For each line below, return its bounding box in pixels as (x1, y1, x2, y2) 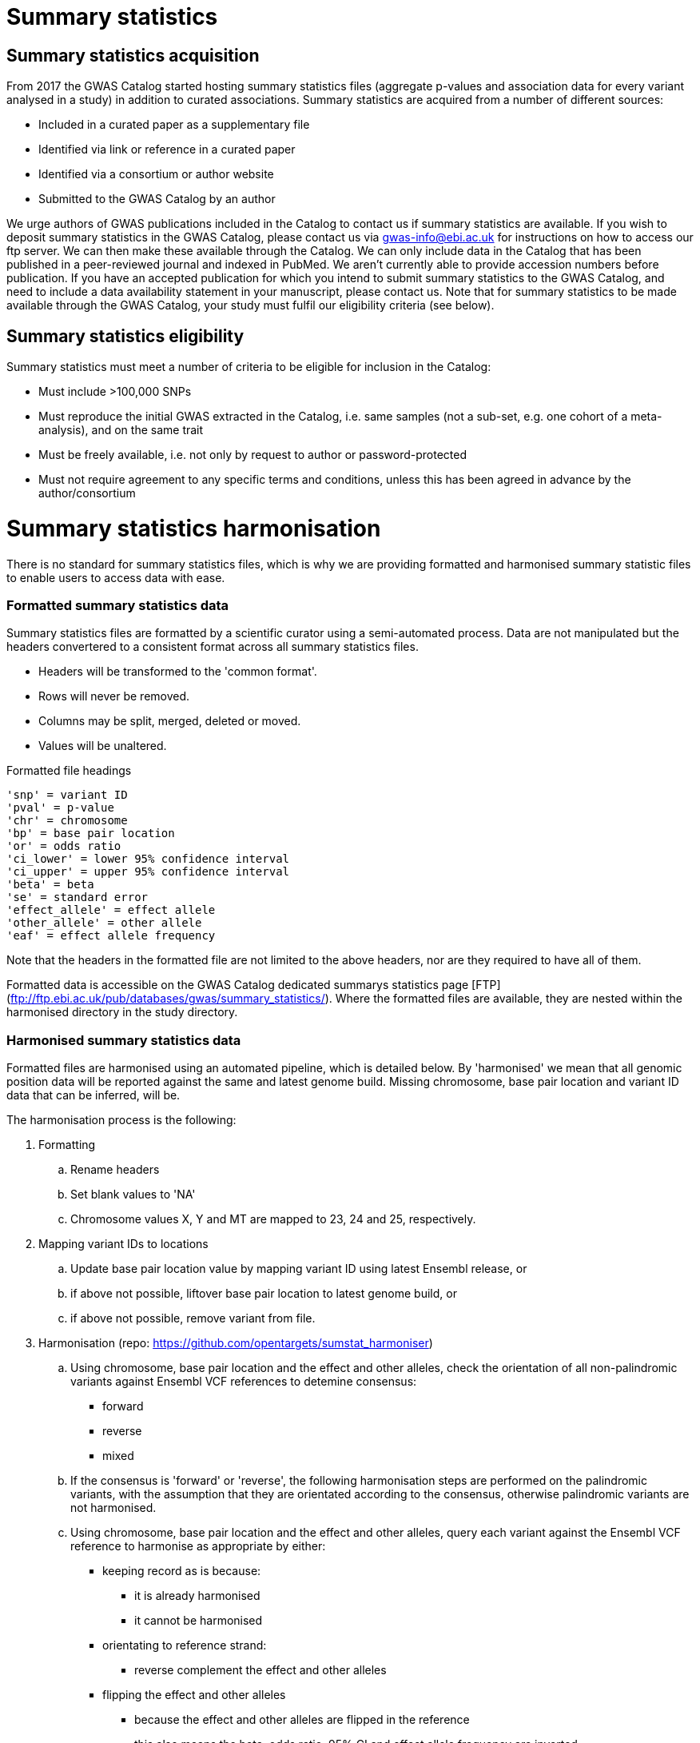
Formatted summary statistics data (6, 596, 229, 613)
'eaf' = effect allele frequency (6, 929, 216, 943)
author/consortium (38, 486, 136, 501)
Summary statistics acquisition (6, 45, 260, 66)
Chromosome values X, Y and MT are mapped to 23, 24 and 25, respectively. (70, 1212, 476, 1226)
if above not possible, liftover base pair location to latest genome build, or (70, 1286, 457, 1301)
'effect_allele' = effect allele (6, 903, 216, 917)
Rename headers (70, 1163, 160, 1177)
